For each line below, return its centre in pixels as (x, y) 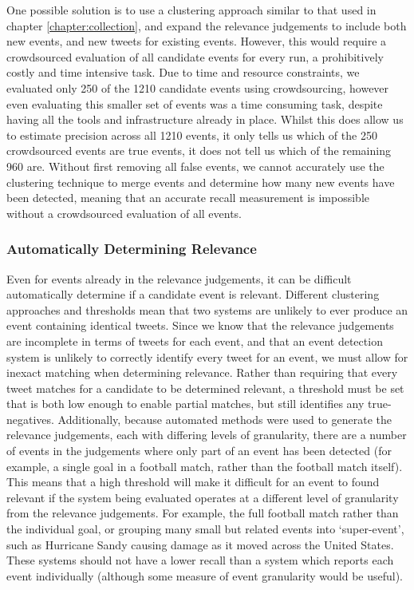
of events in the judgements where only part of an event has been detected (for (199, 451)
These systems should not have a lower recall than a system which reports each (200, 560)
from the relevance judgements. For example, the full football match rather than (203, 513)
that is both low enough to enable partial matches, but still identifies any (185, 404)
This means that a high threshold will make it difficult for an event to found (193, 482)
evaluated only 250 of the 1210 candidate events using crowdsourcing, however (198, 87)
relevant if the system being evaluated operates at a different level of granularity (203, 497)
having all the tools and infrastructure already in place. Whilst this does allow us (205, 119)
